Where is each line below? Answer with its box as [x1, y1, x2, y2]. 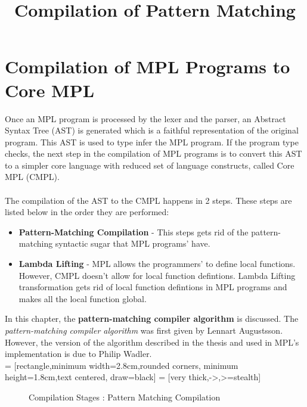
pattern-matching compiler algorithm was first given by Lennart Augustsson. [5, 324, 283, 336]
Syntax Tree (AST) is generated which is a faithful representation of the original [5, 124, 299, 136]
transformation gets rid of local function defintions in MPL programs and [18, 281, 287, 293]
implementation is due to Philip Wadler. [5, 347, 152, 360]
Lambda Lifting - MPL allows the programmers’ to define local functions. [18, 257, 296, 270]
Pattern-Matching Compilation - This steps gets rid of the [18, 225, 249, 238]
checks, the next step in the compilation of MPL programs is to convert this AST [5, 147, 302, 160]
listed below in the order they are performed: [5, 206, 169, 218]
